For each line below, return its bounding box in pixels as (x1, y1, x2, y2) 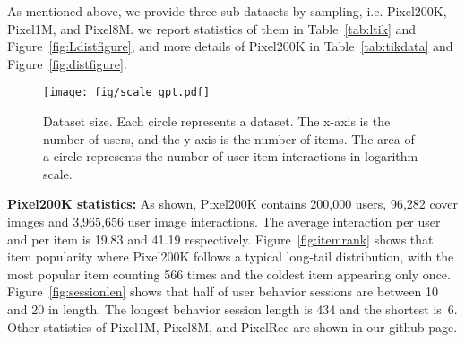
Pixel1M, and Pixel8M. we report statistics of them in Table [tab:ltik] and (7, 19, 417, 38)
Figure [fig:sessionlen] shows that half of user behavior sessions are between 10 (7, 282, 438, 301)
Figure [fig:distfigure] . (7, 54, 127, 73)
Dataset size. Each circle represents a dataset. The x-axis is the (43, 112, 391, 131)
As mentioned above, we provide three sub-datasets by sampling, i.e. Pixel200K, (7, 2, 447, 20)
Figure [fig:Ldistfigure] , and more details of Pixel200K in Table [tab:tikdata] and (7, 37, 453, 56)
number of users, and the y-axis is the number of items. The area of (43, 129, 415, 148)
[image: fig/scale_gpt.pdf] (43, 86, 211, 99)
